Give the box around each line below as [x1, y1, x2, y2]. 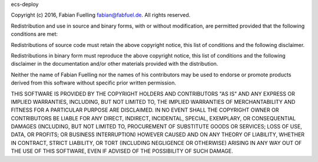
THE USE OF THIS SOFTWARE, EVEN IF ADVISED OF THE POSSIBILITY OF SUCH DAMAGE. [11, 147, 234, 155]
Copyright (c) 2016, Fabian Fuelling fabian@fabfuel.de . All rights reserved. [11, 12, 191, 19]
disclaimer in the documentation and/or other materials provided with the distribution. [11, 60, 218, 67]
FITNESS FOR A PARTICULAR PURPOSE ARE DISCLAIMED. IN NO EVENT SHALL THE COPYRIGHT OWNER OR [11, 106, 279, 114]
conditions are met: [11, 31, 58, 38]
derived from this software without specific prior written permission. [11, 79, 177, 86]
